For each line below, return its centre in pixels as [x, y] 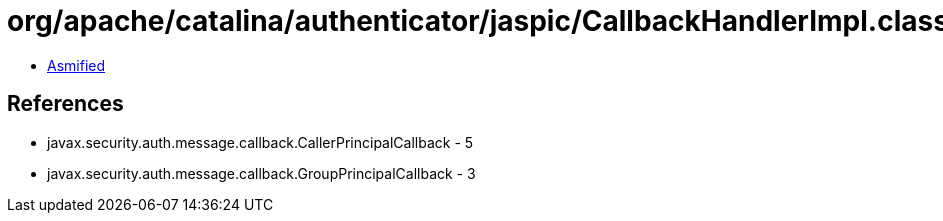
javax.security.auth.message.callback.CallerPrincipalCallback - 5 [260, 142]
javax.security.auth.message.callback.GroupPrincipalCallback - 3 [261, 173]
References [65, 104]
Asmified [76, 65]
